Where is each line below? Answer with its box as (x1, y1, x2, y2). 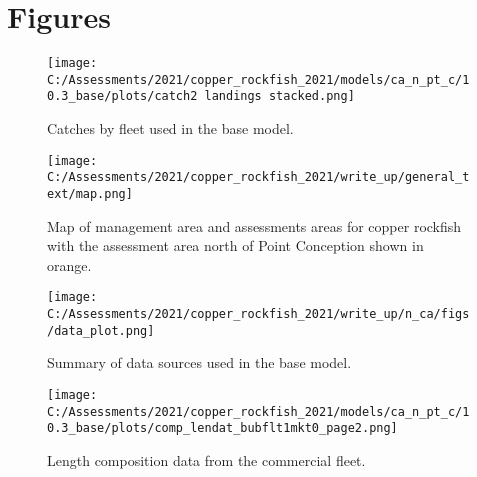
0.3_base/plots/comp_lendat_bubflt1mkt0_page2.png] (47, 421, 398, 436)
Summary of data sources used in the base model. (47, 352, 352, 373)
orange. (47, 254, 92, 275)
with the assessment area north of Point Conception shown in (47, 235, 424, 256)
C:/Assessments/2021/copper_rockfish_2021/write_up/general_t (47, 170, 470, 185)
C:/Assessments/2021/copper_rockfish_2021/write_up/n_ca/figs (47, 307, 470, 322)
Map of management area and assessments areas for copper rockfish (47, 215, 462, 236)
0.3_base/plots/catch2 (47, 89, 198, 104)
